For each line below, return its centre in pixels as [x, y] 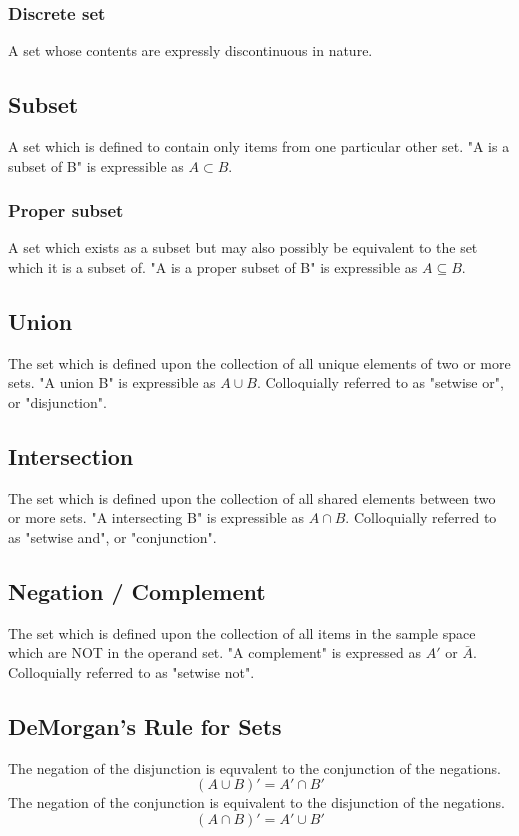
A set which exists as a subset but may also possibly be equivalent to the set [243, 247]
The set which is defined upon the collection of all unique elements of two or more [259, 362]
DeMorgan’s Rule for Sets [145, 725]
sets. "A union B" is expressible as [112, 382]
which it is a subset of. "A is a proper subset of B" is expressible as [213, 267]
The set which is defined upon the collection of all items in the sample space [242, 632]
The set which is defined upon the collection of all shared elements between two [252, 497]
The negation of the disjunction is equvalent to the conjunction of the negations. [254, 767]
